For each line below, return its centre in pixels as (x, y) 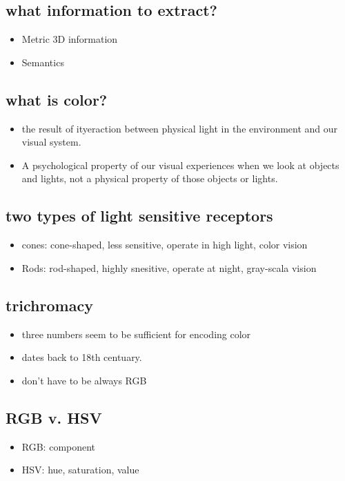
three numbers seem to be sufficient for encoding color (136, 334)
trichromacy (49, 305)
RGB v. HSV (54, 417)
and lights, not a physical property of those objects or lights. (150, 178)
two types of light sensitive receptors (139, 216)
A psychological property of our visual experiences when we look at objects (180, 165)
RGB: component (59, 446)
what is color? (57, 99)
